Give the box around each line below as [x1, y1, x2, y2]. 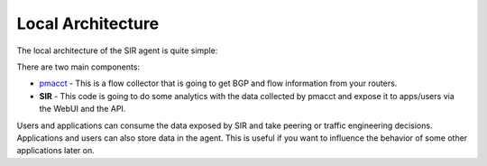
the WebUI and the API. [39, 104, 126, 115]
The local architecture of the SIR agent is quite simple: [16, 45, 218, 56]
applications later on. [16, 145, 95, 156]
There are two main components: [16, 61, 140, 72]
